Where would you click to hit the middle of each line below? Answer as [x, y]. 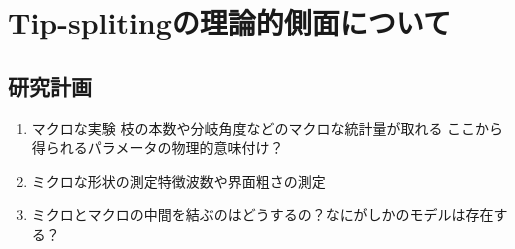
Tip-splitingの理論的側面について [230, 22]
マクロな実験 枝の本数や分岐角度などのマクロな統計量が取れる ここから [267, 127]
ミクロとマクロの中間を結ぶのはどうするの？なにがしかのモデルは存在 [262, 214]
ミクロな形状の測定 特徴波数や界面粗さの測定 [178, 180]
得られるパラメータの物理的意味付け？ [157, 147]
